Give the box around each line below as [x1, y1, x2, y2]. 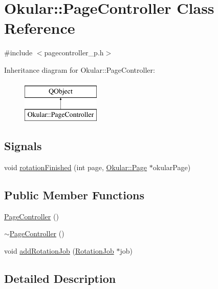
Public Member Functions [4, 187, 144, 202]
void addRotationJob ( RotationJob [4, 245, 114, 256]
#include [4, 47, 33, 58]
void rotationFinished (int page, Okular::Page [4, 161, 147, 172]
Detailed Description [4, 270, 116, 286]
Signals [4, 138, 42, 154]
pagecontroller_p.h [44, 47, 104, 58]
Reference [4, 17, 75, 38]
